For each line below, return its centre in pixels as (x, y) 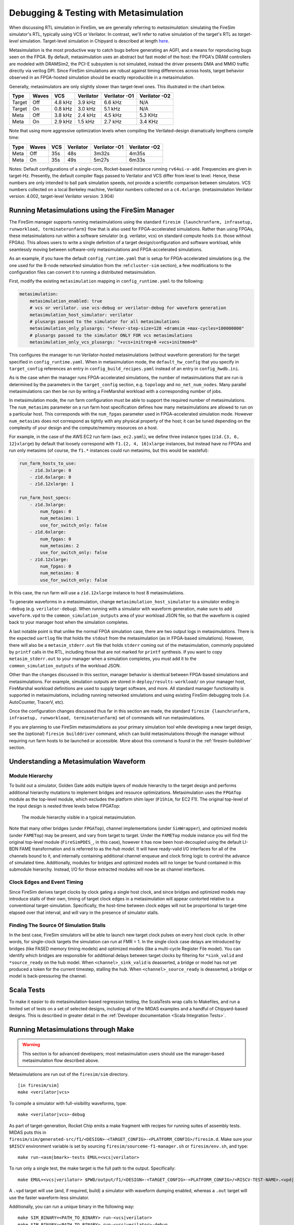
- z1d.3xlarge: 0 (50, 470)
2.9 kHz (63, 122)
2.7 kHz (113, 122)
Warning (31, 1045)
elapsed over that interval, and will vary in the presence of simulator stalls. (84, 912)
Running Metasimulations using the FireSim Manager (92, 210)
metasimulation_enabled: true (66, 301)
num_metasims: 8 (60, 573)
